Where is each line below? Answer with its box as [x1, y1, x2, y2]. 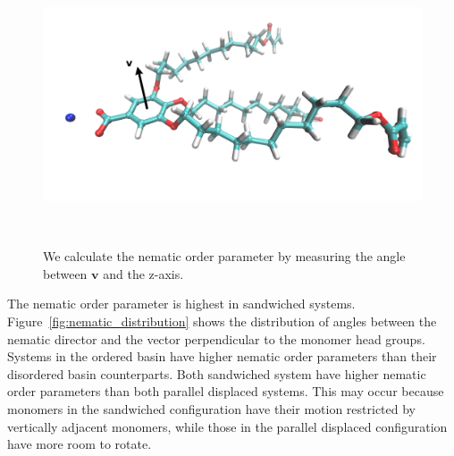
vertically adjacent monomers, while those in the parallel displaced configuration [7, 417, 448, 435]
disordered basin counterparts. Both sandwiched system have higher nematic [7, 364, 426, 383]
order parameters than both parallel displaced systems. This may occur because [7, 382, 444, 401]
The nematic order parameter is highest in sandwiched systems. [7, 294, 356, 313]
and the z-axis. [103, 264, 184, 283]
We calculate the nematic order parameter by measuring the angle [43, 247, 406, 266]
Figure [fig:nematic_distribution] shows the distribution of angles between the [7, 311, 437, 330]
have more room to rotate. [7, 435, 152, 453]
